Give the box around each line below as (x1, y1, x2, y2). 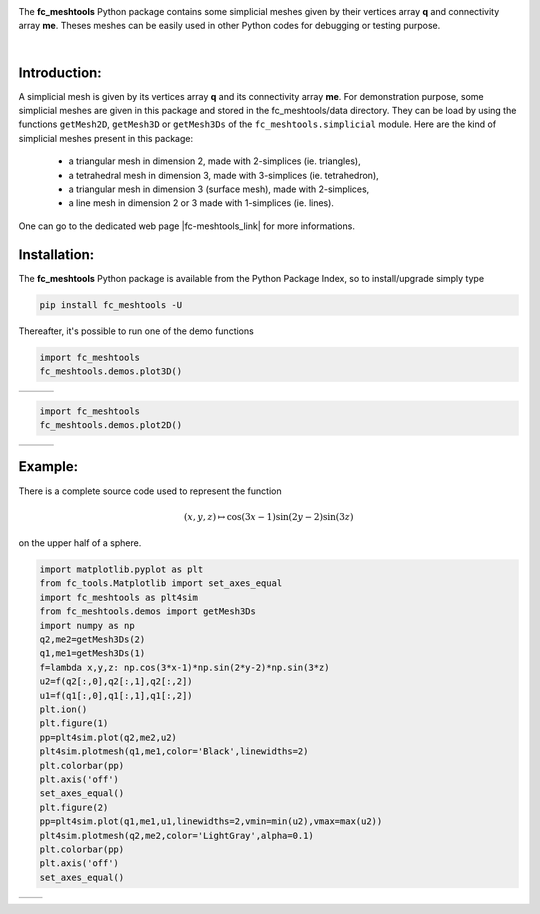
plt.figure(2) (39, 801, 109, 813)
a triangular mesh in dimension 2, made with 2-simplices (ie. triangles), (68, 155, 361, 167)
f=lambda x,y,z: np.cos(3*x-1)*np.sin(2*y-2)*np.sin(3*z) (39, 661, 330, 673)
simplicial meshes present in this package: (18, 132, 194, 144)
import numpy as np (39, 620, 135, 631)
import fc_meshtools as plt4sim (39, 591, 199, 603)
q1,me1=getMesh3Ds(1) (39, 648, 146, 659)
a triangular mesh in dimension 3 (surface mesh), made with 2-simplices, (68, 183, 370, 195)
